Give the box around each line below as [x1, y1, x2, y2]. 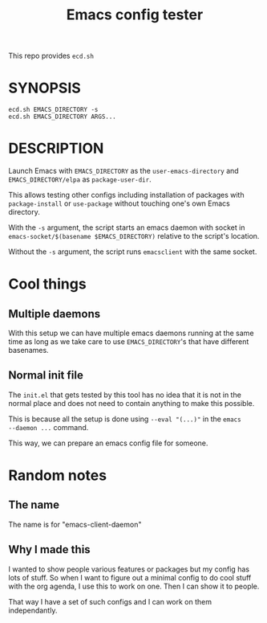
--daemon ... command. [8, 422, 89, 432]
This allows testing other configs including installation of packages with [8, 191, 245, 200]
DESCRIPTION [8, 139, 104, 158]
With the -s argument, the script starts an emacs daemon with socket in [8, 223, 245, 232]
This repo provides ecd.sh [8, 51, 95, 61]
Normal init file [8, 368, 84, 383]
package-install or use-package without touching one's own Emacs [8, 199, 230, 208]
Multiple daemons [8, 307, 101, 321]
